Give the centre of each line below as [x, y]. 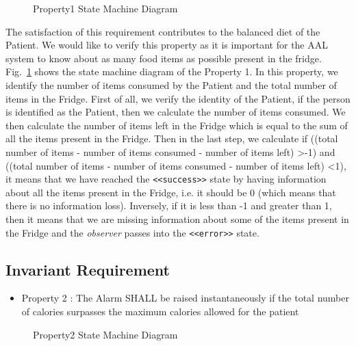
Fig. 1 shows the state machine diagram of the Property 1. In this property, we [172, 71]
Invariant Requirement [88, 269]
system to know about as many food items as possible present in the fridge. [164, 58]
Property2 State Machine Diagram [105, 334]
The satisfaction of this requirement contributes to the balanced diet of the [163, 31]
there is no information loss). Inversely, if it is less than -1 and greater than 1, [169, 205]
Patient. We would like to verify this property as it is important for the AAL [167, 45]
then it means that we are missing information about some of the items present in [177, 218]
